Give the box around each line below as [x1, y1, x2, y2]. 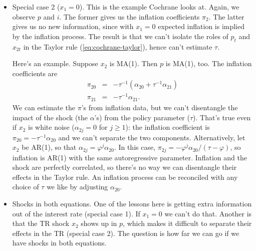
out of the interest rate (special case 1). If [12, 208, 140, 218]
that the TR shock [12, 218, 70, 228]
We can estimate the [12, 102, 76, 112]
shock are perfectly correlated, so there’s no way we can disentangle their [12, 162, 237, 172]
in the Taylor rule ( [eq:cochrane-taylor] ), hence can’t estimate [23, 41, 212, 52]
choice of [12, 181, 39, 192]
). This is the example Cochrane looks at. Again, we [79, 2, 239, 12]
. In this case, [114, 142, 156, 152]
